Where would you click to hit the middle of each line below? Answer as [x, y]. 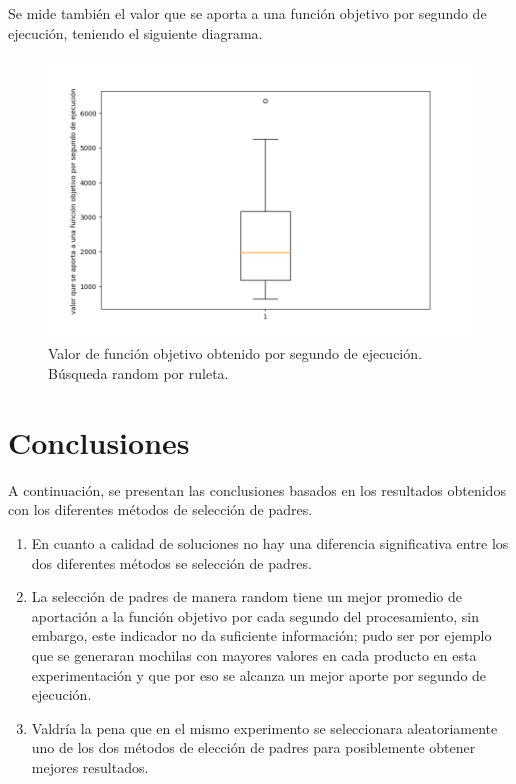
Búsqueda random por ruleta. [138, 373]
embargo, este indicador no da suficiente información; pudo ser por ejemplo [261, 635]
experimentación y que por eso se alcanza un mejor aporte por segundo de [259, 674]
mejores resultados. [90, 766]
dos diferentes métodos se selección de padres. [171, 562]
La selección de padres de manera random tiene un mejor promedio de [247, 596]
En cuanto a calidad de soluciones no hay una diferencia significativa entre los [270, 542]
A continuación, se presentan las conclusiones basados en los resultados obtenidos [257, 489]
